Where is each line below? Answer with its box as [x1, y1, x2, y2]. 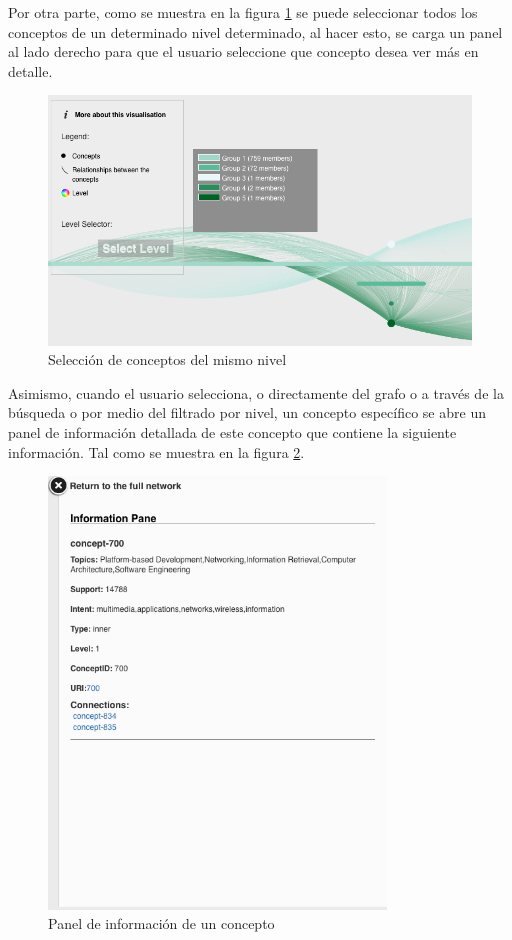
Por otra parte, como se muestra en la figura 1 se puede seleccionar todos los [8, 2, 478, 22]
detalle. [8, 60, 53, 81]
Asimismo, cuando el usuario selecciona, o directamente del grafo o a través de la [8, 382, 504, 403]
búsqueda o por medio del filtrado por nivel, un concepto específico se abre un [8, 402, 486, 423]
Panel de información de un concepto [48, 913, 275, 934]
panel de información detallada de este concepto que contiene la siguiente [8, 421, 457, 442]
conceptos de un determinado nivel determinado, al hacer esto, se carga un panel [8, 21, 503, 42]
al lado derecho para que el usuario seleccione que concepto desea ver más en [8, 41, 479, 62]
